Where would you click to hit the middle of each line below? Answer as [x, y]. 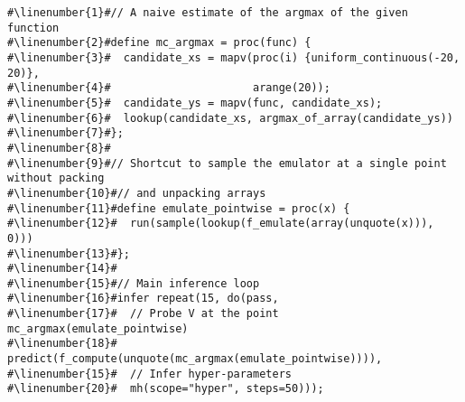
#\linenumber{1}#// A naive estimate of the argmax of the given [208, 13]
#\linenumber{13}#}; [69, 253]
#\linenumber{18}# [62, 344]
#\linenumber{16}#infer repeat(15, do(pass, [143, 299]
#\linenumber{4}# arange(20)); [169, 88]
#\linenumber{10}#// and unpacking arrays [137, 193]
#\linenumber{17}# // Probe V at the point [143, 314]
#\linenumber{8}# [59, 148]
